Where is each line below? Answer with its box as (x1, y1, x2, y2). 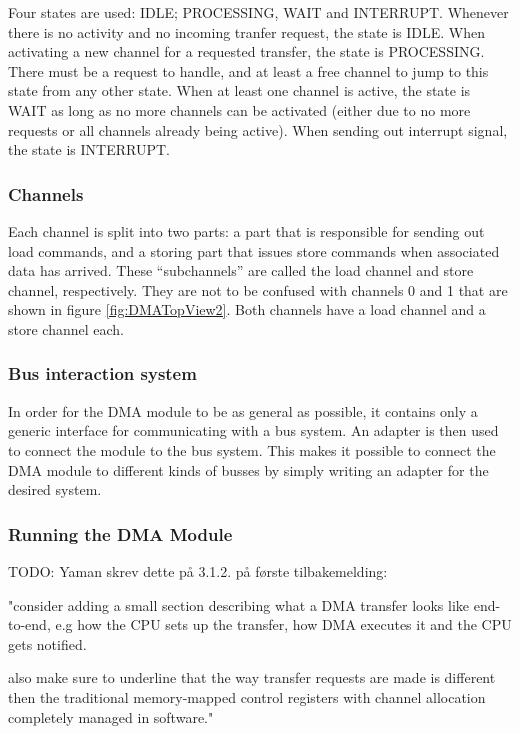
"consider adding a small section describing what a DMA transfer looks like (8, 594, 470, 615)
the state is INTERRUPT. (8, 139, 170, 160)
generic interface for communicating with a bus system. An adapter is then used (8, 420, 499, 441)
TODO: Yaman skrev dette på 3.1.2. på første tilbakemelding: (8, 560, 388, 581)
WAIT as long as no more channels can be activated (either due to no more (8, 99, 471, 120)
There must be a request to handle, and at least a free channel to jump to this (8, 60, 489, 81)
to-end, (8, 614, 51, 635)
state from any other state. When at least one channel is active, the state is (8, 80, 471, 101)
